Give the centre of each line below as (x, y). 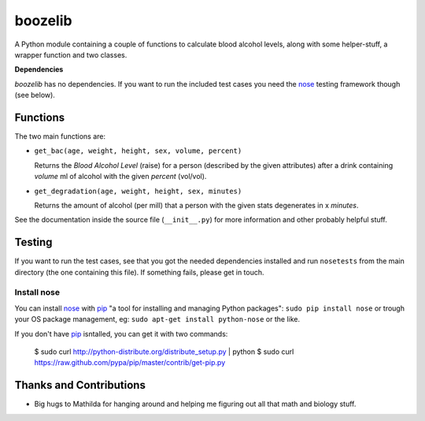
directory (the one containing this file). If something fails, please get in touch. (139, 272)
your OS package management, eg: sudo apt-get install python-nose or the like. (157, 319)
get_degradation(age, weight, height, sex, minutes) (138, 191)
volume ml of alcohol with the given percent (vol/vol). (120, 177)
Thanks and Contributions (80, 385)
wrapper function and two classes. (71, 54)
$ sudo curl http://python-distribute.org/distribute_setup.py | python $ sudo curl (164, 352)
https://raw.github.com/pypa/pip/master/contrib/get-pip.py (130, 363)
